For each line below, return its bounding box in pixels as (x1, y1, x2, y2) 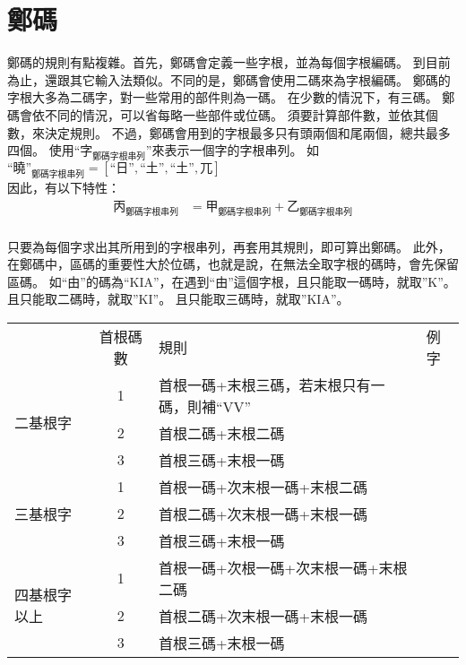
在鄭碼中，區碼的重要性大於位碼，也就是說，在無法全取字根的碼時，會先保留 (7, 255, 459, 273)
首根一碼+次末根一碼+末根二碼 (159, 476, 367, 497)
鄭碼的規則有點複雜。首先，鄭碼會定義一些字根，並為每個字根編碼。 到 (7, 53, 426, 72)
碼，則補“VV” (159, 395, 252, 417)
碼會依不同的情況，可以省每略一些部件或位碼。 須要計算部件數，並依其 (7, 105, 426, 124)
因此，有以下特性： (7, 178, 120, 197)
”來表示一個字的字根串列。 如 (145, 141, 320, 160)
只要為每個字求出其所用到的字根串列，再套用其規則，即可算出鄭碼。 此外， (7, 237, 451, 255)
